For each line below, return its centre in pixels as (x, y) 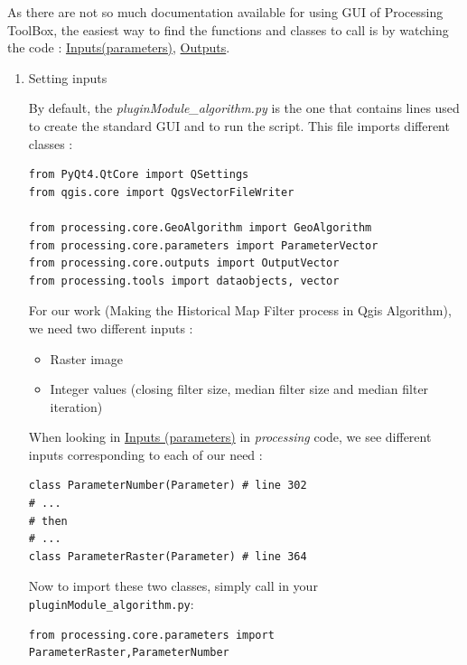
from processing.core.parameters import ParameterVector (203, 245)
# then (48, 521)
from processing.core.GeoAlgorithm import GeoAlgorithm (200, 227)
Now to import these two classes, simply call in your (173, 586)
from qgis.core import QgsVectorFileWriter (161, 192)
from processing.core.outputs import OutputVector (184, 263)
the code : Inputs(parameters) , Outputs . (119, 47)
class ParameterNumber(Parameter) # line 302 (168, 486)
